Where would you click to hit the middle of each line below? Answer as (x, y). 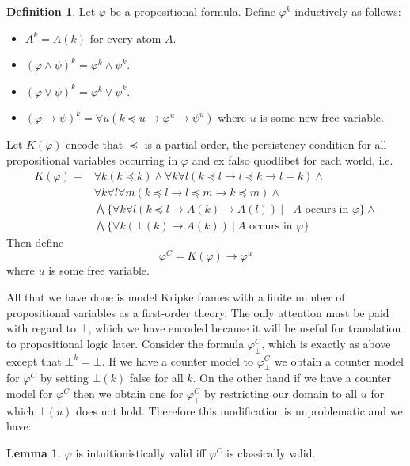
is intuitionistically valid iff (140, 452)
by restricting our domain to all (281, 393)
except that (34, 360)
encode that (95, 144)
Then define (35, 242)
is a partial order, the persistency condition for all (266, 144)
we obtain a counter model (339, 360)
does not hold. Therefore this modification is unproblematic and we (239, 410)
